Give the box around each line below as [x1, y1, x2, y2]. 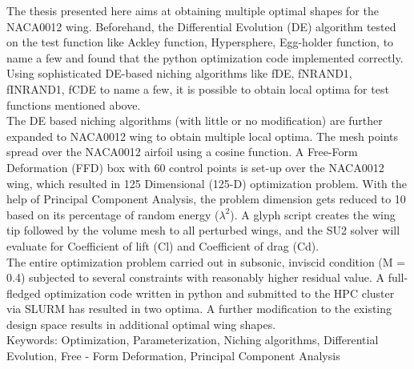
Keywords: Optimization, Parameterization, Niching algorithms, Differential [6, 331, 379, 348]
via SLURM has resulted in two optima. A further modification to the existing [6, 300, 392, 317]
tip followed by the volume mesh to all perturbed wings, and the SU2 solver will [6, 222, 400, 239]
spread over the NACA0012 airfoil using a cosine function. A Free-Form [6, 143, 358, 160]
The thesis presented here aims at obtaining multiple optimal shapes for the [6, 2, 379, 18]
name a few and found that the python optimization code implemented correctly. [6, 49, 404, 66]
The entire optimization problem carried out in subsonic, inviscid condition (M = [6, 253, 406, 270]
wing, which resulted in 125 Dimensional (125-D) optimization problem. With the [6, 174, 407, 191]
